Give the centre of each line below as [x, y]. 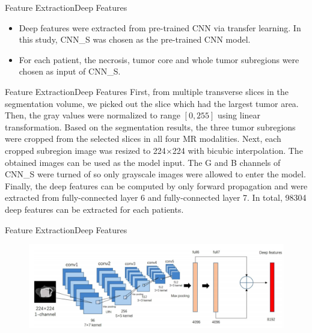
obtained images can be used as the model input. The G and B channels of [143, 162]
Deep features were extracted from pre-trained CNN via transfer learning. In [160, 27]
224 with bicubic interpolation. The [237, 150]
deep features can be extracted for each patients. [94, 209]
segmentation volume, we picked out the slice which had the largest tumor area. [152, 103]
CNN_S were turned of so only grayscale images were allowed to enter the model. [155, 174]
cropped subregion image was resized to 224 [85, 150]
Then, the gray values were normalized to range [93, 115]
